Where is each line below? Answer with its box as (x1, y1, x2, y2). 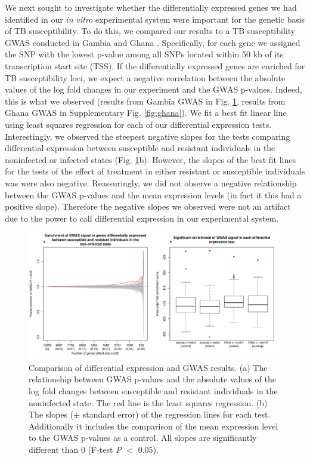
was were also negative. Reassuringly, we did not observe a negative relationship (5, 176, 297, 189)
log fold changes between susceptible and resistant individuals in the (29, 385, 278, 397)
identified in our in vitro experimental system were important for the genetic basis (5, 13, 305, 25)
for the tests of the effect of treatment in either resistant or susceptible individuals (5, 165, 305, 177)
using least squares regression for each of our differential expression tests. (5, 118, 272, 130)
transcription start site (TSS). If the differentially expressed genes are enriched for (5, 59, 305, 72)
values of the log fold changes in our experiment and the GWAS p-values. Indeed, (5, 83, 302, 96)
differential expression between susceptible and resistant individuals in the (5, 142, 275, 154)
